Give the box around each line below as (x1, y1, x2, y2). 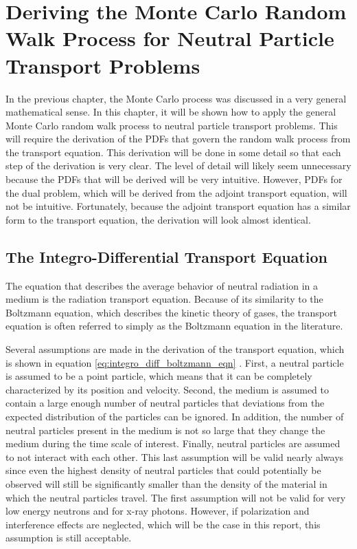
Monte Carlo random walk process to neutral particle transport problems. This (5, 118, 338, 132)
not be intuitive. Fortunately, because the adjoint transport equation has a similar (5, 199, 351, 213)
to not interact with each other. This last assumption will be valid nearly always (5, 449, 344, 464)
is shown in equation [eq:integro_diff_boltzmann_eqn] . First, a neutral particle (5, 355, 344, 369)
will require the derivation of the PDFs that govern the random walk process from (5, 131, 351, 146)
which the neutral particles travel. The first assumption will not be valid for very (5, 490, 346, 504)
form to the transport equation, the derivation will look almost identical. (5, 212, 311, 226)
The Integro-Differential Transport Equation (5, 246, 327, 267)
